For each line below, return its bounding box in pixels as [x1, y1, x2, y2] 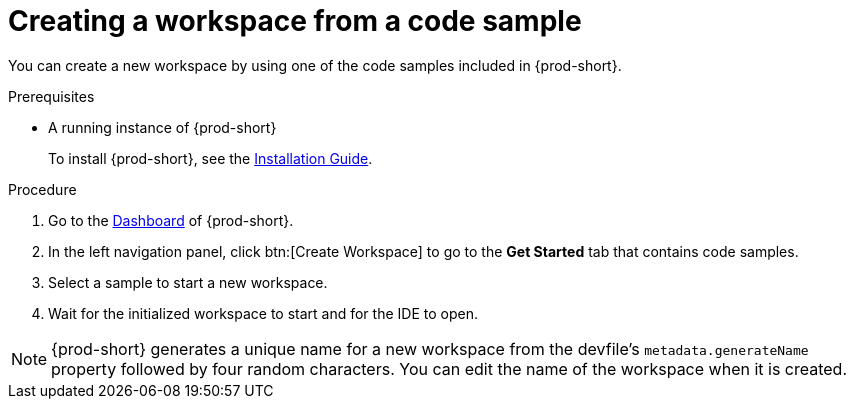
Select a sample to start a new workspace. [48, 273, 328, 291]
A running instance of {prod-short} [48, 118, 277, 136]
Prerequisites [8, 87, 95, 105]
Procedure [8, 180, 77, 198]
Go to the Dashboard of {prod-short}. [48, 211, 294, 229]
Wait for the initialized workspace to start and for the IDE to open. [48, 304, 478, 322]
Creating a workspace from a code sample [8, 4, 582, 38]
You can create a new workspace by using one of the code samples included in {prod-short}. [8, 56, 622, 74]
